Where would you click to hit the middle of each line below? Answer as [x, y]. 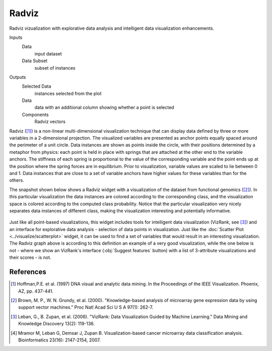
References [28, 272]
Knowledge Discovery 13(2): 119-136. [57, 324]
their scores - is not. [30, 258]
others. [17, 180]
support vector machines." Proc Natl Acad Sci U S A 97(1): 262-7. [86, 307]
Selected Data [37, 86]
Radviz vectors [50, 122]
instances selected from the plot [68, 93]
